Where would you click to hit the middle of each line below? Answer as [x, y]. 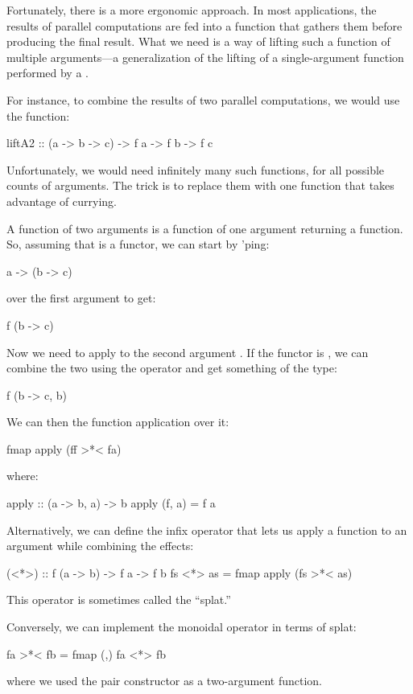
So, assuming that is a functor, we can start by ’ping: [138, 244]
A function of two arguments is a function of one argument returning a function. [205, 228]
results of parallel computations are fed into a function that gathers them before [204, 25]
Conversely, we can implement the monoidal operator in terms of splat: [182, 627]
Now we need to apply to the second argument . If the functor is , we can [188, 352]
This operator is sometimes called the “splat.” [119, 600]
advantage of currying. [62, 201]
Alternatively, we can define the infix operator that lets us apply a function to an [207, 530]
